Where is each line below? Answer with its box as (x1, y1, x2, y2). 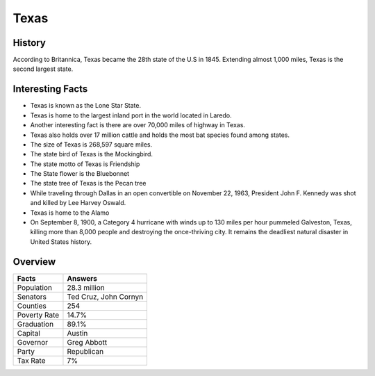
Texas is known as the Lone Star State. (30, 101, 142, 110)
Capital (17, 328, 41, 338)
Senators (17, 292, 47, 302)
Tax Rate (17, 355, 46, 365)
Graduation (17, 319, 54, 329)
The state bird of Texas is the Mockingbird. (30, 150, 153, 158)
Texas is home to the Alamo (30, 209, 110, 217)
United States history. (30, 237, 92, 246)
